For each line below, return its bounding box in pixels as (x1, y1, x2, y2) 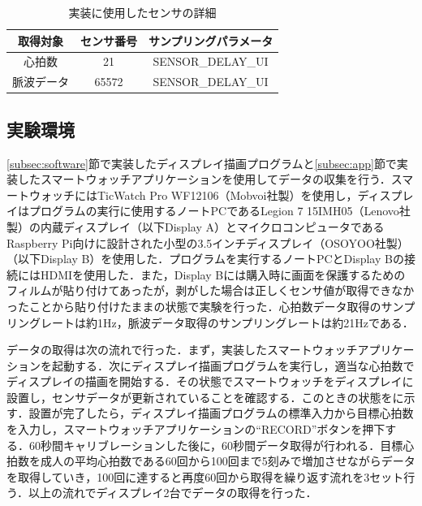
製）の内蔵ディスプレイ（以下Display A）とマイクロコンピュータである (6, 218, 385, 235)
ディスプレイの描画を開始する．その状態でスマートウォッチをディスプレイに (6, 373, 414, 390)
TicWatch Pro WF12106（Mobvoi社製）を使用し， (97, 186, 358, 203)
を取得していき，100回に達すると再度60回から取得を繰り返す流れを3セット (6, 468, 404, 485)
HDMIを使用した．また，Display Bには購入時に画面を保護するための (40, 266, 406, 283)
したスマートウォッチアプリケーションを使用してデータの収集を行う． (17, 171, 391, 188)
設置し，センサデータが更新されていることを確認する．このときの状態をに (6, 388, 404, 405)
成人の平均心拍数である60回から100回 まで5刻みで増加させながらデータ (40, 452, 416, 469)
